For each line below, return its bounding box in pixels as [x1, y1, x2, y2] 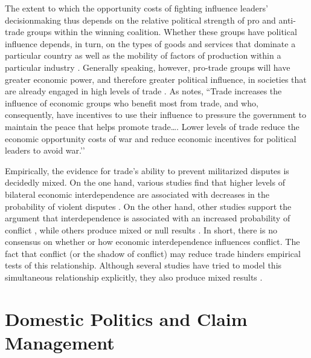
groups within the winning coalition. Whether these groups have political [27, 25, 297, 38]
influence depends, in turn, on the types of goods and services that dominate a [5, 37, 296, 50]
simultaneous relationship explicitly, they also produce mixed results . [5, 271, 263, 284]
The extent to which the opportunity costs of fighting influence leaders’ [5, 2, 268, 14]
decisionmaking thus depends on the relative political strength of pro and [5, 13, 276, 26]
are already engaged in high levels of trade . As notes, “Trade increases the [5, 85, 282, 97]
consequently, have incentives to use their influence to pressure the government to [5, 108, 307, 121]
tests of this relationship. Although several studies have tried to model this [5, 259, 282, 272]
